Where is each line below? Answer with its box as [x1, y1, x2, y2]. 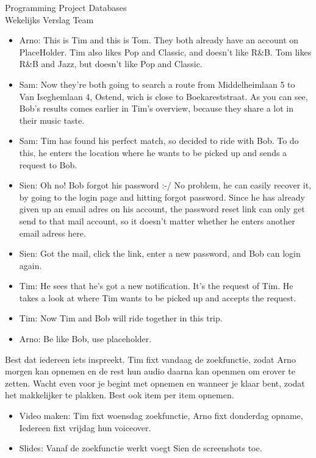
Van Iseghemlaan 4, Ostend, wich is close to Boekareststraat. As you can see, [19, 90, 308, 102]
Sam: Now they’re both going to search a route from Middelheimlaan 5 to [19, 77, 295, 90]
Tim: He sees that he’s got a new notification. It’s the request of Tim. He [19, 279, 293, 292]
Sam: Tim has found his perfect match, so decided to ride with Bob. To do [19, 134, 299, 147]
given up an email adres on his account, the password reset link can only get [19, 202, 305, 215]
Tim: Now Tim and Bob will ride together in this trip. [19, 312, 223, 324]
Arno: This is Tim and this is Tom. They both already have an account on [19, 34, 299, 46]
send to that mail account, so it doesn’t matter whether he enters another [19, 214, 295, 227]
